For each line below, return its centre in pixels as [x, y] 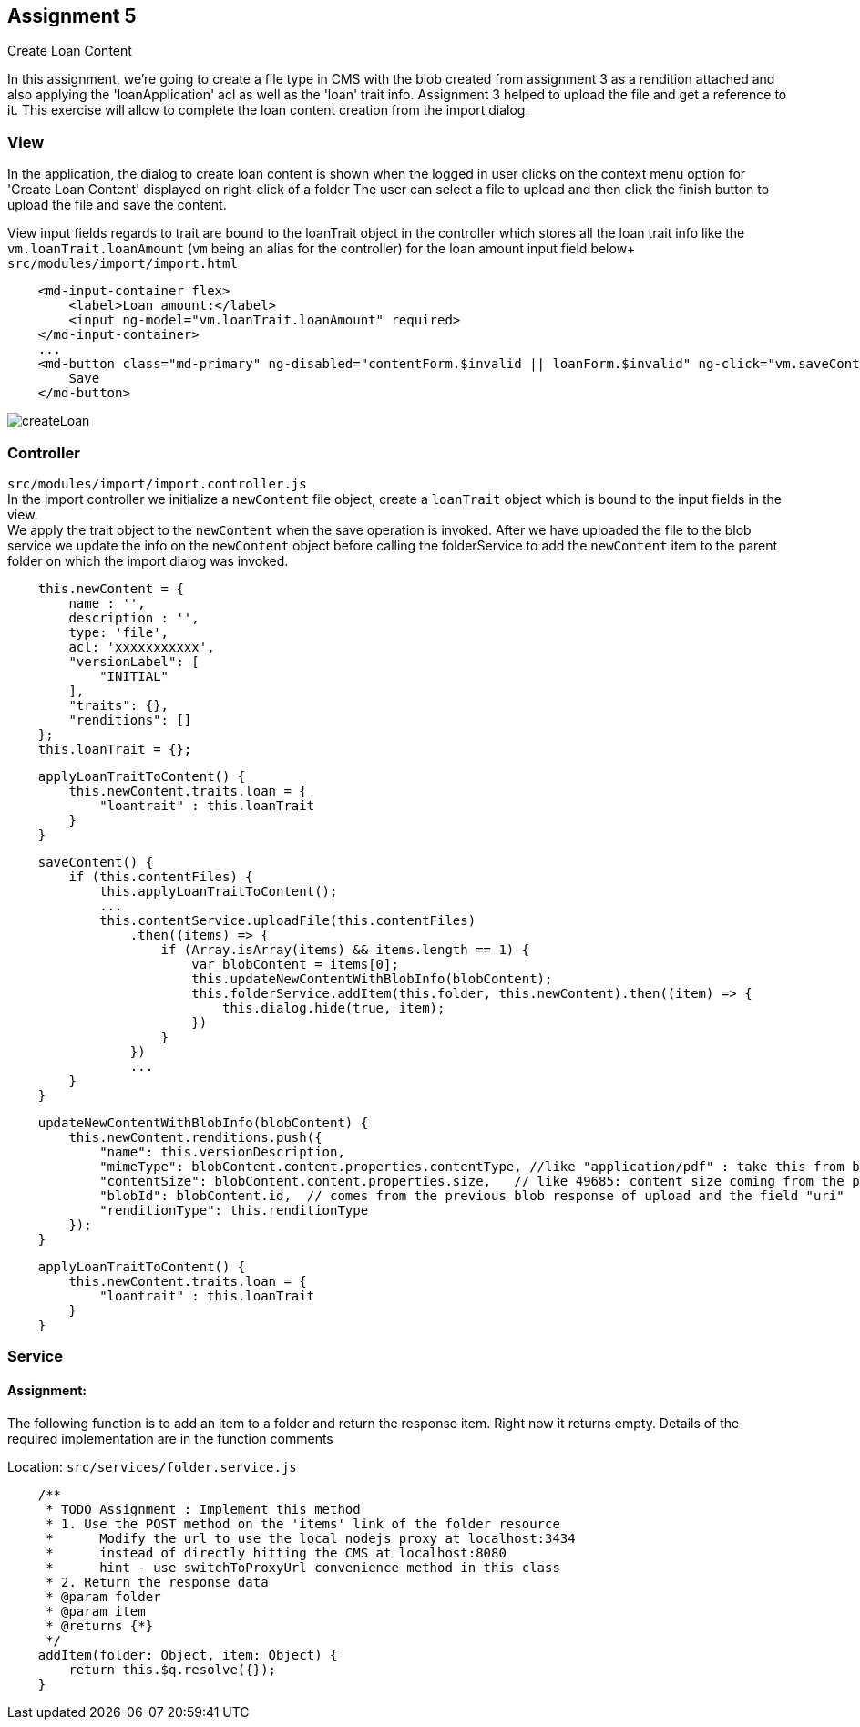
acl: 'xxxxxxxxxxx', [142, 647]
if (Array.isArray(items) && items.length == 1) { [345, 949]
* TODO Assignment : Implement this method [203, 1509]
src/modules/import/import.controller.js [157, 483]
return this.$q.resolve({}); [173, 1669]
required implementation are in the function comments [170, 1438]
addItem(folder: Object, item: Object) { [188, 1655]
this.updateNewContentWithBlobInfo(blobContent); [372, 978]
